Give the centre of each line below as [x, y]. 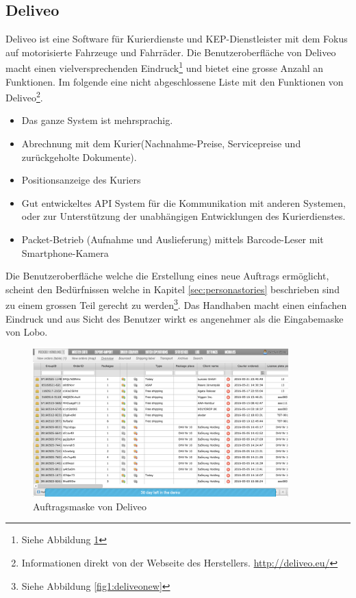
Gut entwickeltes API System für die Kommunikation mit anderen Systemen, [183, 202]
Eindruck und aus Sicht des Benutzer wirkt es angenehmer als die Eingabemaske [175, 318]
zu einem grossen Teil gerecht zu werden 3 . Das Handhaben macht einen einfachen [176, 304]
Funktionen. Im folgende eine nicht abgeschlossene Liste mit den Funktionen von [175, 81]
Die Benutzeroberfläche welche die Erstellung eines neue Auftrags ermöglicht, [167, 276]
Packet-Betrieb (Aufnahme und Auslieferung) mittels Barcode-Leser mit [173, 239]
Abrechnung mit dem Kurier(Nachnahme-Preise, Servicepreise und [161, 144]
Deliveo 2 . [24, 96]
